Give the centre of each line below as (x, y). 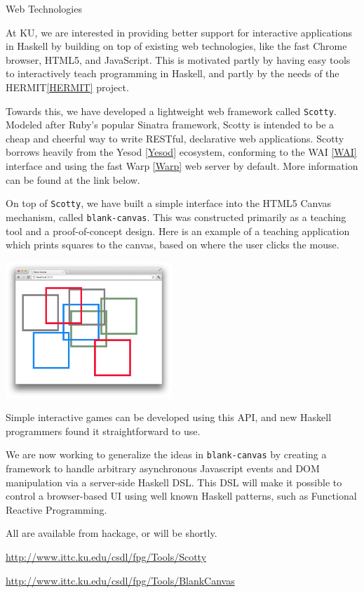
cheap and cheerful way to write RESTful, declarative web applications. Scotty (175, 138)
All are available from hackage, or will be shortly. (112, 533)
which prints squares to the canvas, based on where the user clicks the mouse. (173, 245)
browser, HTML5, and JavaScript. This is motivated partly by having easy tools (178, 59)
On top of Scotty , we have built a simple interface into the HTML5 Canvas (169, 203)
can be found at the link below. (73, 179)
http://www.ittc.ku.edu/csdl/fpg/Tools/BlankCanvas (120, 580)
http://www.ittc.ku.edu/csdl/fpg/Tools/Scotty (106, 556)
